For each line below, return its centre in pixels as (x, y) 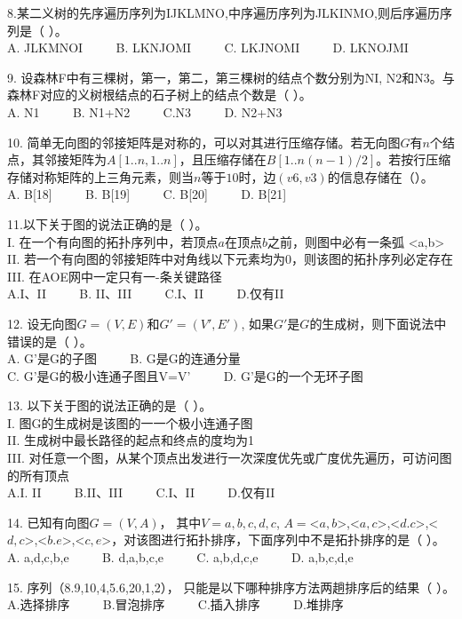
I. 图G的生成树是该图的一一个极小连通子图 (130, 422)
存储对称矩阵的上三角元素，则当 (100, 176)
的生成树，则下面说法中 (378, 323)
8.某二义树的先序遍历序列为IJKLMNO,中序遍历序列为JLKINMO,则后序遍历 (223, 12)
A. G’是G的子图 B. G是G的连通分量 (124, 358)
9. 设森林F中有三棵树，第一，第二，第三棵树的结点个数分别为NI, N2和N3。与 (231, 77)
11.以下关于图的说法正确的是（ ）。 (108, 223)
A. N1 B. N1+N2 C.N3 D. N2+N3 (145, 111)
